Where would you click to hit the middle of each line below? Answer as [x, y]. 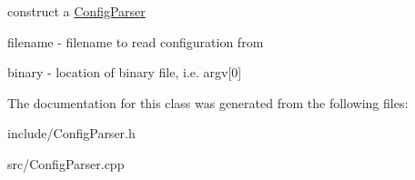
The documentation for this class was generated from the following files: [208, 102]
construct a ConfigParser [76, 11]
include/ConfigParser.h [71, 133]
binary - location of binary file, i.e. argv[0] [125, 72]
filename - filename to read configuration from [136, 41]
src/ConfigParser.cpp [66, 163]
